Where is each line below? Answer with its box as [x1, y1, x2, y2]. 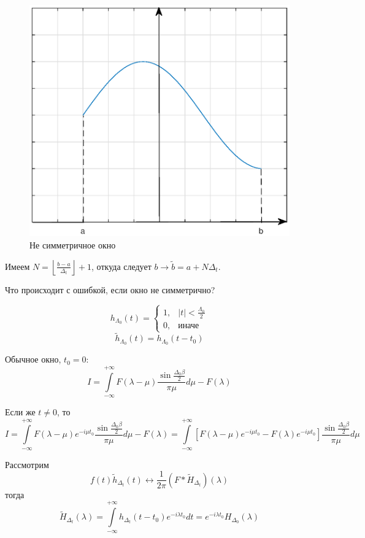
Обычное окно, [5, 353, 61, 366]
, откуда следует [91, 259, 152, 272]
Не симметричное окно [29, 238, 116, 251]
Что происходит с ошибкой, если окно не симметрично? [5, 283, 215, 296]
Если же [5, 405, 36, 418]
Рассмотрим [5, 458, 49, 471]
